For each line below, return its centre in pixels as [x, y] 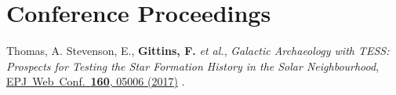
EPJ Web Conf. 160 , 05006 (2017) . [96, 81]
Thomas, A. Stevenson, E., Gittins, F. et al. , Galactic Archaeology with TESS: [198, 51]
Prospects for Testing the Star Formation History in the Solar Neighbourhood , [193, 66]
